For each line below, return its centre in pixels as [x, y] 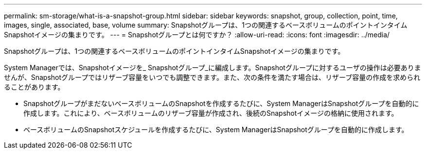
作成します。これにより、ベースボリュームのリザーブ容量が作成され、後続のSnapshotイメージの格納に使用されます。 [211, 113]
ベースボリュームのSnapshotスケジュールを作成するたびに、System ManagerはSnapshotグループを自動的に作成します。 [216, 130]
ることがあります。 [34, 87]
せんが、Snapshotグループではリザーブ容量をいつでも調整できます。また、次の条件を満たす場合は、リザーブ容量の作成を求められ [212, 77]
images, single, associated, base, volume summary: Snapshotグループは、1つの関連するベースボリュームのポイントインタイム [206, 25]
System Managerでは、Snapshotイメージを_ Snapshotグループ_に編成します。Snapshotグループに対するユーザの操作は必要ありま [213, 68]
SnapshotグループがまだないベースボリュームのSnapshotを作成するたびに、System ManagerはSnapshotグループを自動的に [221, 103]
